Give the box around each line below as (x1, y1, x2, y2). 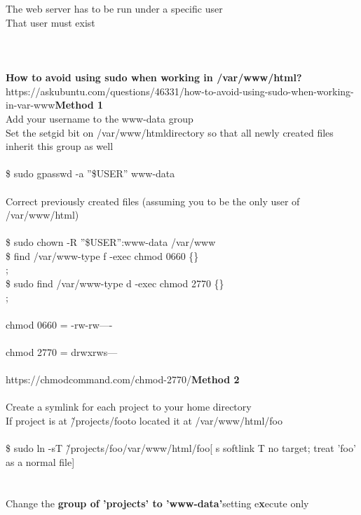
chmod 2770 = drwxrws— (6, 345, 118, 359)
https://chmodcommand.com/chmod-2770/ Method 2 (6, 372, 240, 387)
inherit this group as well (6, 139, 114, 153)
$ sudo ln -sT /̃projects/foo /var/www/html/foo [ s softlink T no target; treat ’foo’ (6, 441, 356, 455)
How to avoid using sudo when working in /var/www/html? (6, 70, 302, 85)
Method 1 (55, 97, 104, 112)
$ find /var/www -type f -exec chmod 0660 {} (6, 248, 199, 263)
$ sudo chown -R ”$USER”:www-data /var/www (6, 235, 216, 249)
